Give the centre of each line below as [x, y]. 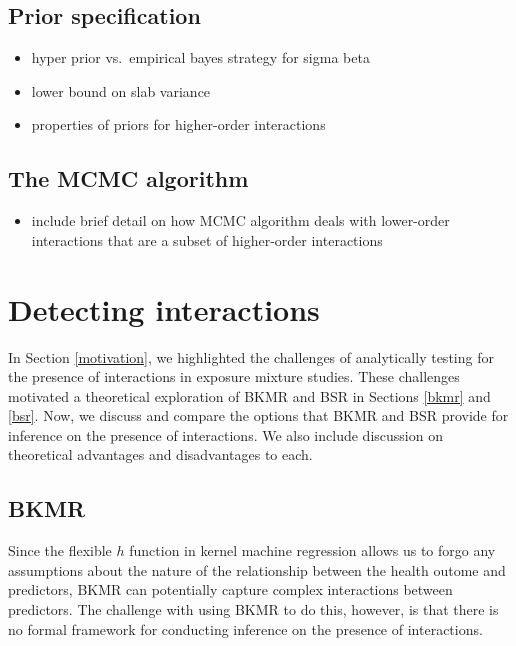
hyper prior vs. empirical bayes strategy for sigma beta [200, 57]
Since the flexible [60, 550]
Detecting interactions [164, 308]
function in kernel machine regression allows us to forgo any [312, 550]
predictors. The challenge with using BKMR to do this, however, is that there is [253, 609]
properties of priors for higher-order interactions [178, 124]
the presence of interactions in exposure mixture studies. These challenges [234, 376]
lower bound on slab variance [121, 90]
